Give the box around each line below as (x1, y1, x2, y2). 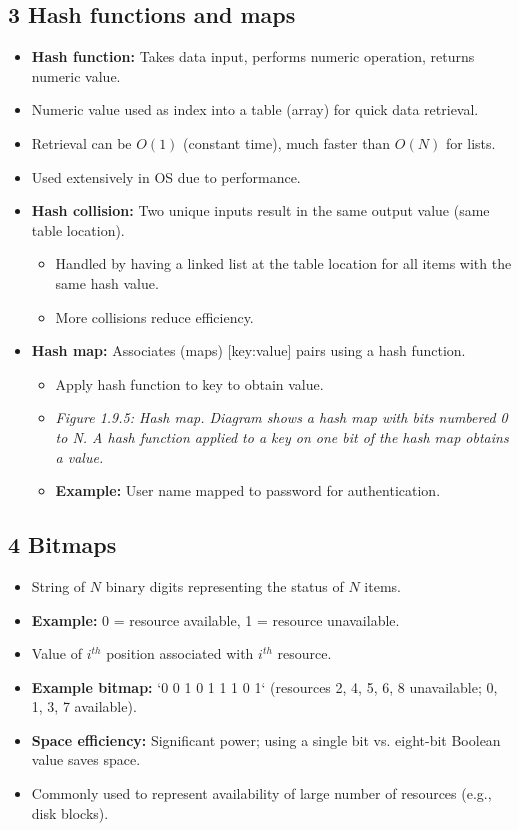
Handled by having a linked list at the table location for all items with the (55, 253, 512, 274)
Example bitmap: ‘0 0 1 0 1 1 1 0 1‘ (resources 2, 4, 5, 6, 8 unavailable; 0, (31, 676, 498, 697)
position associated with (106, 643, 254, 664)
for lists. (445, 132, 496, 153)
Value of (31, 643, 82, 664)
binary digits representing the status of (105, 575, 344, 596)
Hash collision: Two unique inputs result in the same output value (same (31, 200, 490, 221)
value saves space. (31, 749, 141, 770)
